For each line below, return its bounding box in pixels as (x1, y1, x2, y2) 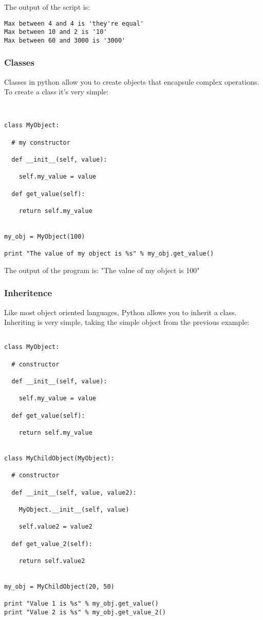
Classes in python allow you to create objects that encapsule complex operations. (4, 76, 259, 87)
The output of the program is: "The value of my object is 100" (4, 264, 200, 275)
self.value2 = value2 (18, 523, 92, 531)
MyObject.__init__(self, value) (18, 506, 129, 513)
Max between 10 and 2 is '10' (4, 28, 107, 36)
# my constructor (11, 139, 70, 146)
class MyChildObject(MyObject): (4, 454, 115, 462)
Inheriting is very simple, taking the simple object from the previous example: (4, 317, 250, 327)
